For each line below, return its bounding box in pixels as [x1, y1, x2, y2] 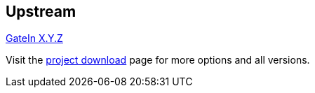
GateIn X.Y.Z [6, 32, 63, 45]
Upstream [6, 3, 76, 20]
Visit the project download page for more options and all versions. [6, 54, 310, 66]
